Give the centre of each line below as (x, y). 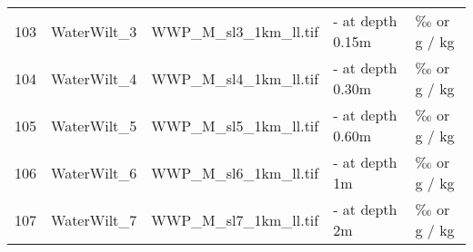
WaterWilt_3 (94, 31)
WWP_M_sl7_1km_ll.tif (235, 219)
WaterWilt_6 (94, 172)
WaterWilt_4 (94, 78)
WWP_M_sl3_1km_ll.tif (235, 31)
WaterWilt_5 (94, 125)
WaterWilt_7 (94, 219)
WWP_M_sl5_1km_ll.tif (235, 125)
